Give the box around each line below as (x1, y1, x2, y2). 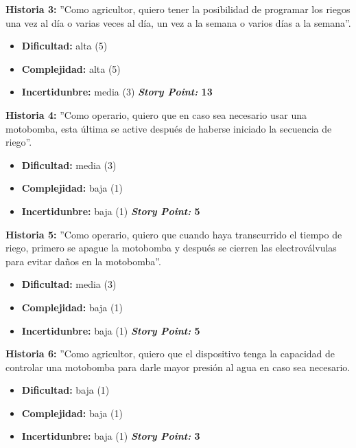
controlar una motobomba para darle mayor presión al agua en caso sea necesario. (5, 359, 351, 374)
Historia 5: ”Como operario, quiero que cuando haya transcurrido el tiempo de (5, 227, 342, 241)
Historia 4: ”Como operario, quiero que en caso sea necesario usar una (5, 107, 307, 122)
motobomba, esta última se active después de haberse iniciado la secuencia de (5, 121, 332, 135)
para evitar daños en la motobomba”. (5, 254, 161, 268)
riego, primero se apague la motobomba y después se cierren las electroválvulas (5, 240, 337, 255)
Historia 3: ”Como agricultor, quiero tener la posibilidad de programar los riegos (5, 2, 351, 16)
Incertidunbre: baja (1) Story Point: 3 (21, 429, 200, 443)
